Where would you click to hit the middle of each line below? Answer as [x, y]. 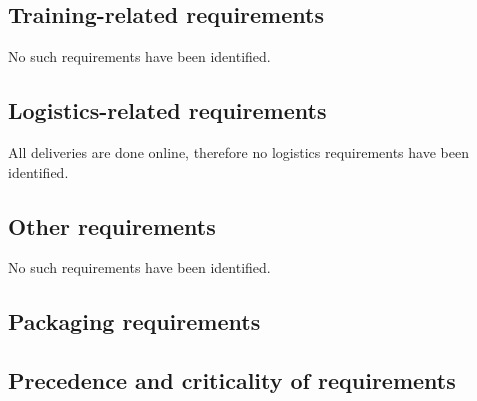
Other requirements [112, 225]
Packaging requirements [134, 321]
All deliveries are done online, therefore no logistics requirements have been [238, 152]
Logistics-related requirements [167, 110]
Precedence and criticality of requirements [232, 380]
